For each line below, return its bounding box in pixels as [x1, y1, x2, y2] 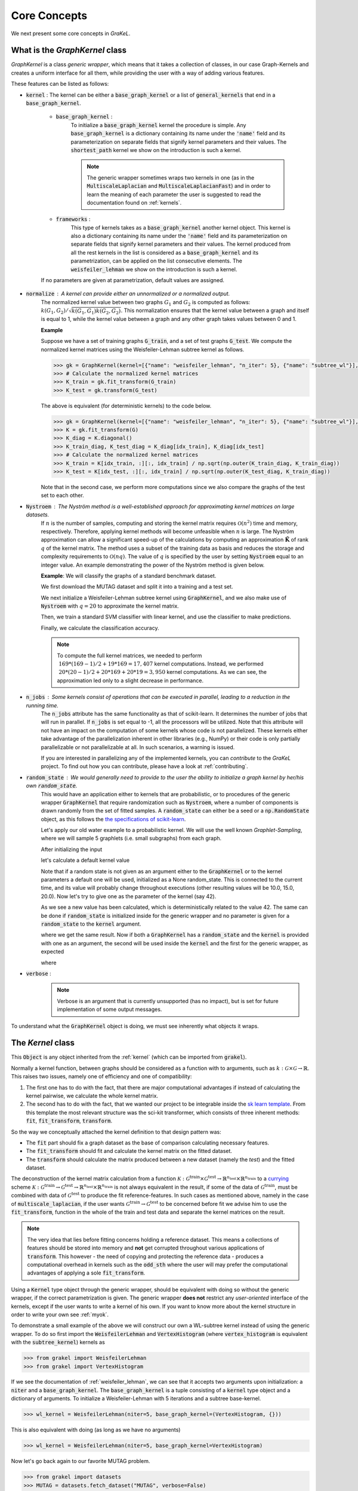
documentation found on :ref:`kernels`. [87, 199, 182, 206]
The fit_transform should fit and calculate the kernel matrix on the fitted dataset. [26, 1147, 233, 1155]
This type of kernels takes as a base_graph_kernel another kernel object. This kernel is [70, 224, 291, 231]
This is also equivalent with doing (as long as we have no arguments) [11, 1426, 181, 1434]
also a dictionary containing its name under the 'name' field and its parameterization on [70, 233, 288, 240]
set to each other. [41, 492, 85, 499]
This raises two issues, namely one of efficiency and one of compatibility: [11, 1073, 192, 1080]
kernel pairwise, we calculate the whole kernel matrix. [26, 1092, 158, 1099]
